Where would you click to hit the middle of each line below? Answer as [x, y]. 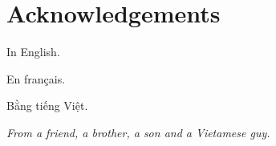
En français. [36, 78]
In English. [33, 52]
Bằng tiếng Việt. [47, 105]
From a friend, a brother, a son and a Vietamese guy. [138, 132]
